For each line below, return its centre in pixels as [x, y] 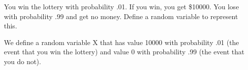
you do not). [23, 61]
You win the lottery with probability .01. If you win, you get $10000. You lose [122, 6]
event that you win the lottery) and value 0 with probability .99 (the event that [124, 52]
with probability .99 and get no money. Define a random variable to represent [121, 16]
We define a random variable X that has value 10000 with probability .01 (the [122, 42]
